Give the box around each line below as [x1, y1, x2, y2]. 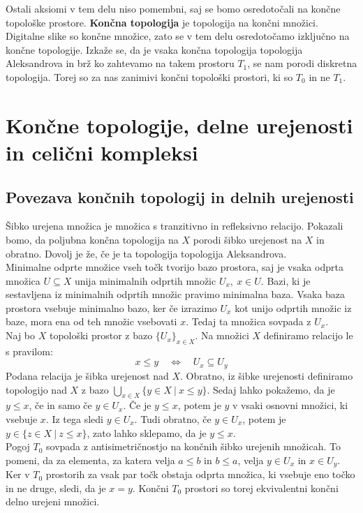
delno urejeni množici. [6, 494, 100, 509]
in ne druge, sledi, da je [6, 480, 106, 495]
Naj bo [6, 328, 36, 343]
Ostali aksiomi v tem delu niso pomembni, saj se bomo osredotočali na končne [6, 1, 341, 15]
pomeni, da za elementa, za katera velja [6, 452, 175, 467]
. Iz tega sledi [45, 411, 103, 426]
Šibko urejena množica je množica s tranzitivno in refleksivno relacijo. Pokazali [6, 218, 343, 233]
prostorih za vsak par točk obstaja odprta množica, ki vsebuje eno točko [45, 467, 355, 482]
